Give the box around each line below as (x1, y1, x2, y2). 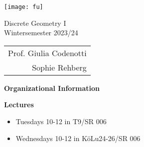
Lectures (4, 99, 34, 110)
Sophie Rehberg (32, 61, 87, 73)
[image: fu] (4, 3, 43, 10)
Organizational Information (4, 82, 100, 93)
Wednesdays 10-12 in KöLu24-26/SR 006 (15, 133, 141, 143)
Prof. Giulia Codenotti (8, 47, 87, 59)
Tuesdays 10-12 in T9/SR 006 (15, 116, 107, 127)
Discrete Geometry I (4, 17, 66, 28)
